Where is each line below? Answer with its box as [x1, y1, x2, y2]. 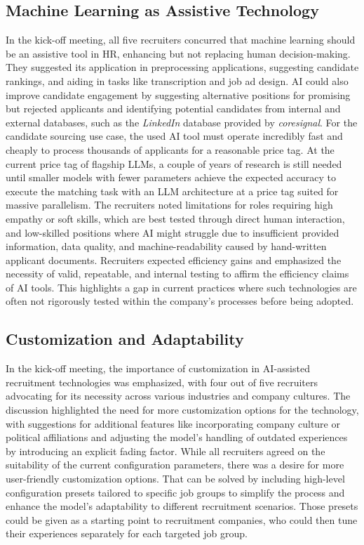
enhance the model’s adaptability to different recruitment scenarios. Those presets [6, 499, 358, 513]
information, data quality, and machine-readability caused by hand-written [6, 239, 327, 254]
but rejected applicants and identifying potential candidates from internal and [6, 101, 341, 116]
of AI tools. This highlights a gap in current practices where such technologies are [6, 280, 357, 294]
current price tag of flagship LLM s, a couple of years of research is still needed [6, 156, 342, 171]
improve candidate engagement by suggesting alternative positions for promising [6, 87, 351, 102]
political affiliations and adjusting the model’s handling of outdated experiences [6, 430, 348, 445]
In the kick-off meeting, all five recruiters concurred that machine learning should [6, 32, 356, 47]
